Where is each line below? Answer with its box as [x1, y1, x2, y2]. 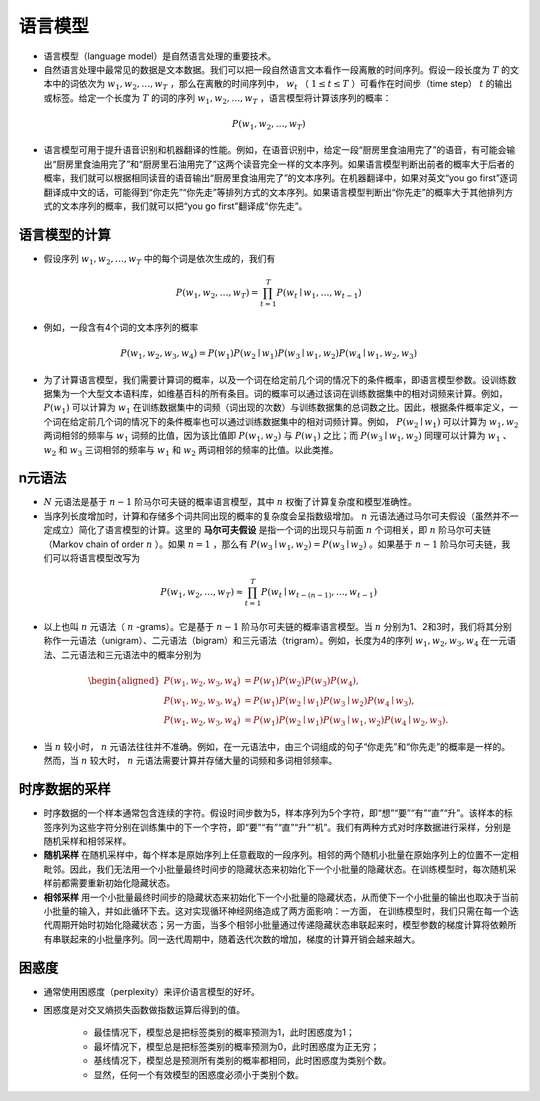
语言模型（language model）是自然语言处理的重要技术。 [43, 50, 277, 62]
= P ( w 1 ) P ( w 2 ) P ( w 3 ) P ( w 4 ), [243, 675, 360, 689]
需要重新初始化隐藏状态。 [69, 877, 175, 889]
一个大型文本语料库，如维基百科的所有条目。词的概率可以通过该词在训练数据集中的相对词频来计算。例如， [69, 387, 508, 399]
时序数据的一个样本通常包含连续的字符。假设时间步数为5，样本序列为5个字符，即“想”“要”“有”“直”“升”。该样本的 [43, 807, 505, 819]
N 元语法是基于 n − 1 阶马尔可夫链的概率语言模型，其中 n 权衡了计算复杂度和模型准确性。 [43, 496, 417, 508]
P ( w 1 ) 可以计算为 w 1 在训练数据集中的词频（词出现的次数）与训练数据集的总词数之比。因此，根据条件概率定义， [43, 401, 510, 416]
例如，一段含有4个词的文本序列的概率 [43, 321, 199, 333]
